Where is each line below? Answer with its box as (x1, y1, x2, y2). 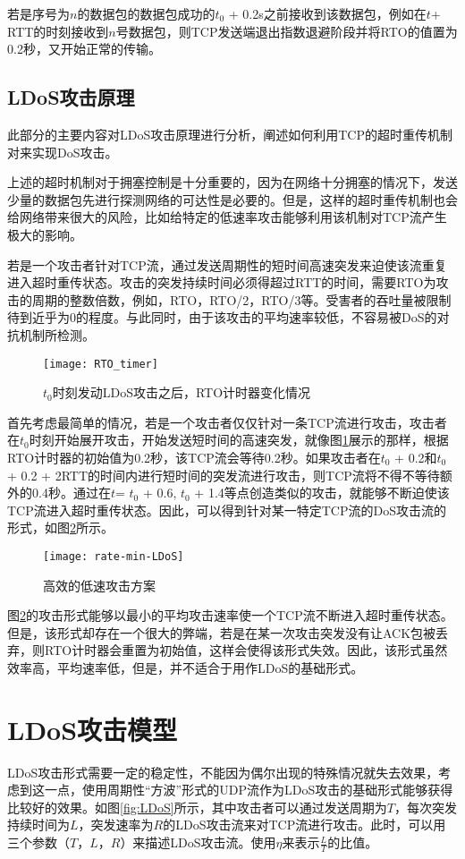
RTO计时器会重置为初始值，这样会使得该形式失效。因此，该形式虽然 (44, 641, 448, 659)
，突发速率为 (78, 815, 154, 834)
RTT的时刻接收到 (7, 21, 109, 40)
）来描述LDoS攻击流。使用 (120, 833, 276, 852)
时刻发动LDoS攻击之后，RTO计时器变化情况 (52, 383, 311, 402)
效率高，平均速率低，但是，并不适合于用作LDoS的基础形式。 (7, 658, 364, 676)
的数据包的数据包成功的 (77, 4, 216, 22)
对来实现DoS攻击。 (7, 142, 118, 161)
